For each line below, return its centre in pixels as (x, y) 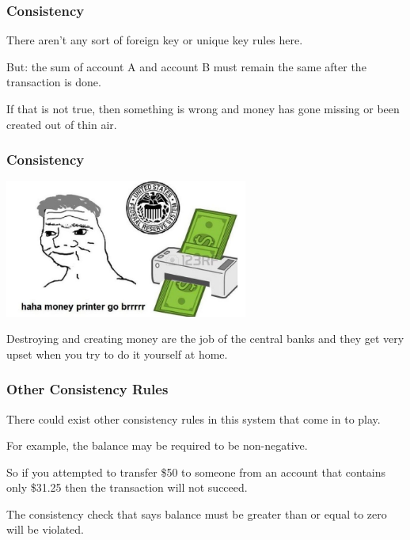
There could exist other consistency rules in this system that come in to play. (194, 418)
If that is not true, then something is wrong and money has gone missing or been (203, 108)
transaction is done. (54, 82)
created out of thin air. (62, 124)
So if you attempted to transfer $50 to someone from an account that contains (196, 472)
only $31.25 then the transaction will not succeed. (127, 487)
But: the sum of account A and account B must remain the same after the (186, 66)
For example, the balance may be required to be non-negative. (157, 445)
